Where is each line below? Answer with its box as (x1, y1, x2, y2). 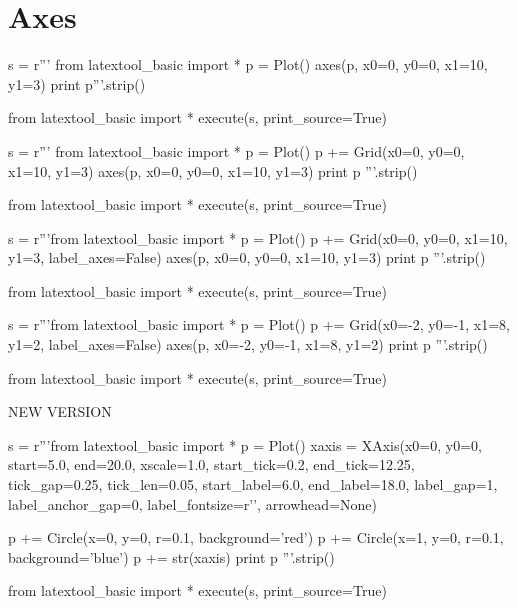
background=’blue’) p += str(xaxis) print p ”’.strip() (8, 546, 335, 567)
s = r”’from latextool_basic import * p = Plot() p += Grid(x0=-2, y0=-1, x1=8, (8, 314, 510, 335)
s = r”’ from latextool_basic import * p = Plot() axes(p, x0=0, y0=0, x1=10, (8, 54, 488, 75)
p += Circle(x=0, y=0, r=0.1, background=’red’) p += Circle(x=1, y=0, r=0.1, (8, 527, 504, 548)
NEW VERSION (8, 401, 112, 422)
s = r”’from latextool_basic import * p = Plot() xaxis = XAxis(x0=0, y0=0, (8, 434, 482, 455)
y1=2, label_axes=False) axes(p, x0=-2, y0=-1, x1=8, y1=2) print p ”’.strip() (8, 334, 488, 355)
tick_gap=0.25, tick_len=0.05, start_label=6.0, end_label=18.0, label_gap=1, (8, 474, 498, 495)
